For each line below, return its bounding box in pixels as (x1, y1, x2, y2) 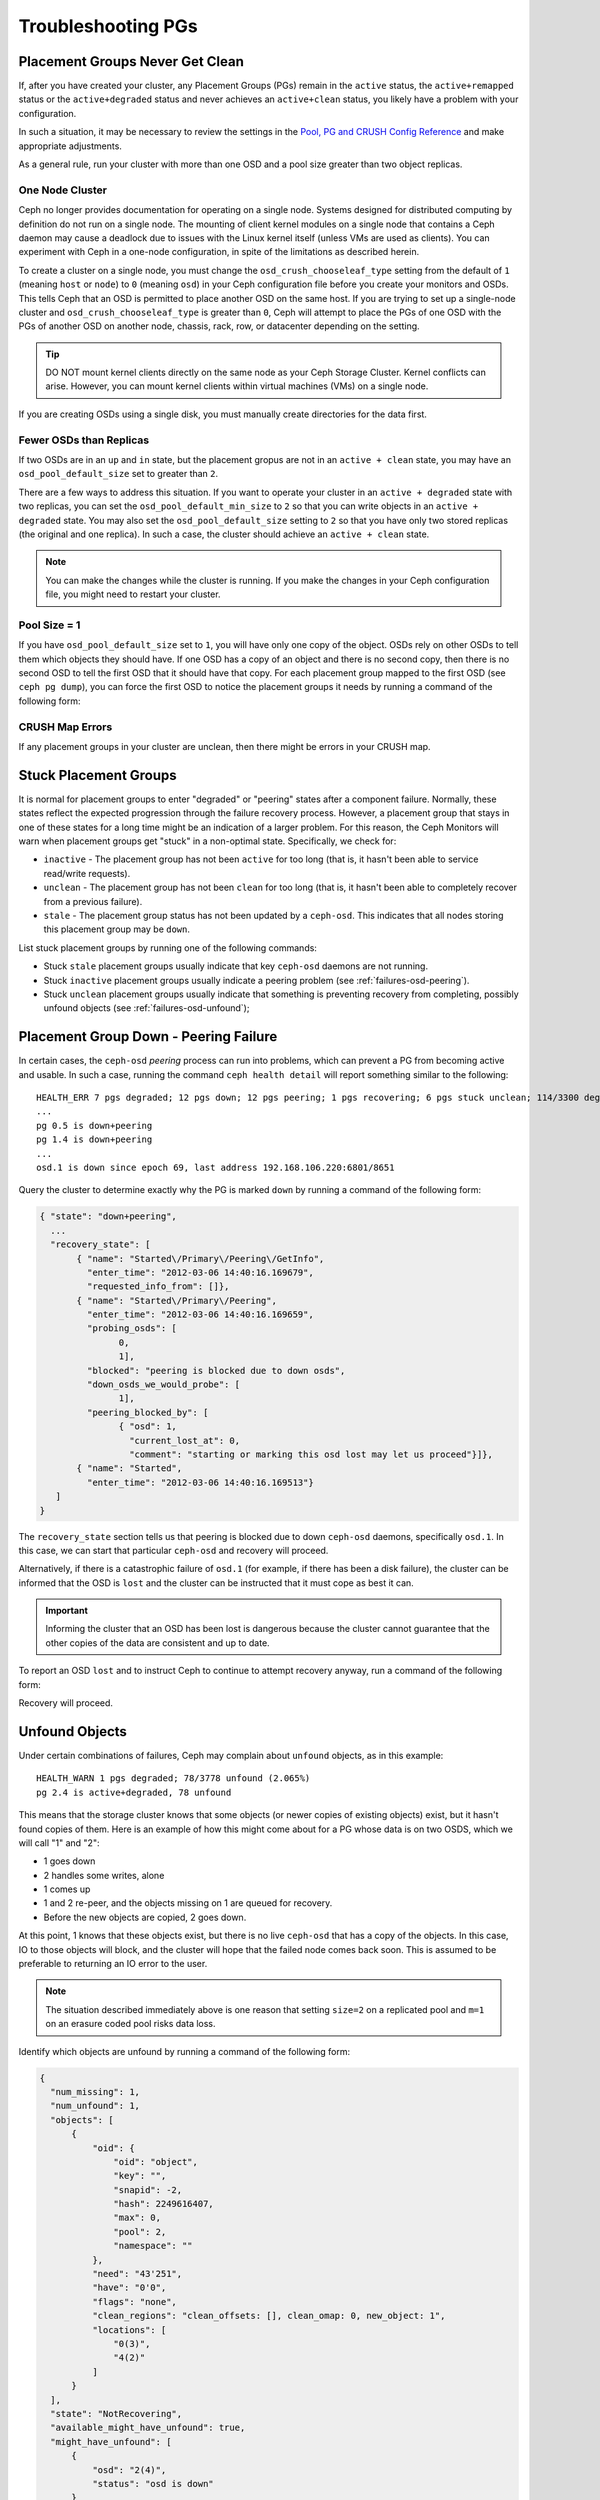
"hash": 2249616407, (113, 2198, 214, 2210)
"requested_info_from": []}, (86, 1281, 230, 1292)
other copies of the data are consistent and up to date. (45, 1636, 270, 1649)
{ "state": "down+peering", (39, 1211, 177, 1222)
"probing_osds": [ (86, 1323, 177, 1334)
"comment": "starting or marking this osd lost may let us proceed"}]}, (128, 1448, 494, 1460)
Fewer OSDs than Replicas (18, 433, 150, 447)
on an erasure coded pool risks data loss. (45, 2018, 216, 2030)
